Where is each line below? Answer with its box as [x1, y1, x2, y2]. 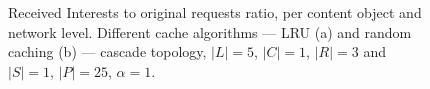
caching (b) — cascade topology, [8, 41, 207, 62]
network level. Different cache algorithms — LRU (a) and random [8, 21, 412, 42]
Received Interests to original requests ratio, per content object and [8, 2, 422, 22]
